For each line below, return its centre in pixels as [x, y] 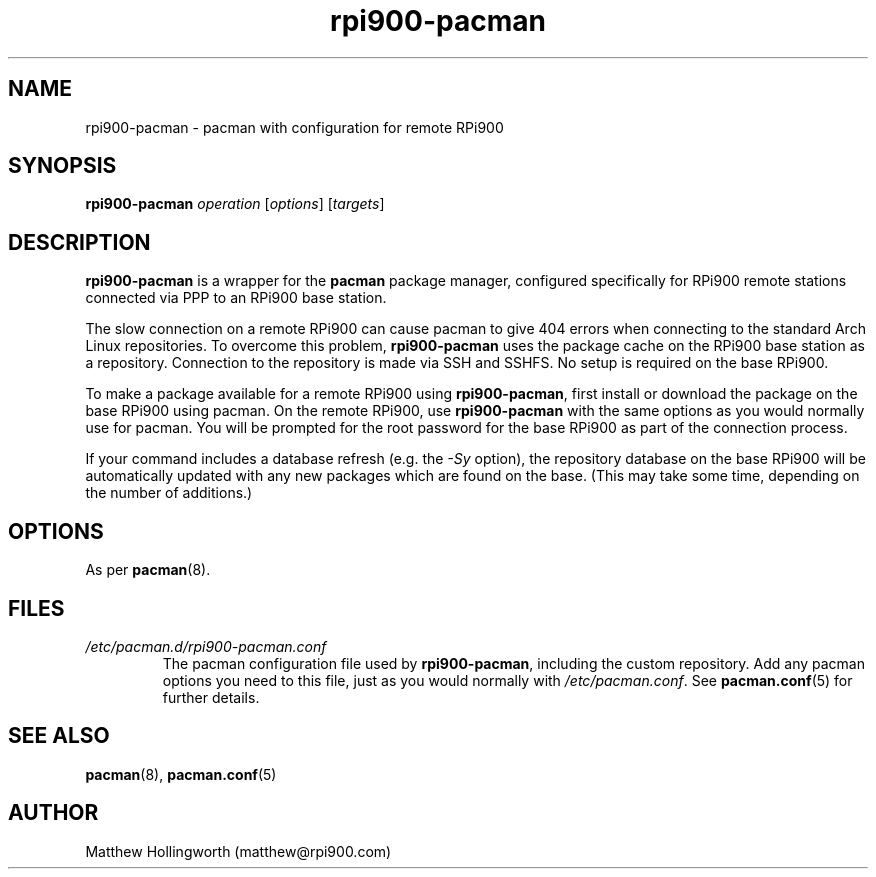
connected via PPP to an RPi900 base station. [236, 298]
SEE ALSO [59, 736]
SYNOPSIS [62, 166]
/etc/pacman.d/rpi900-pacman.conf [206, 646]
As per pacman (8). [148, 570]
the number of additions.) [169, 493]
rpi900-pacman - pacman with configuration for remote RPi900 [294, 127]
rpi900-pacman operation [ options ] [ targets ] [235, 204]
